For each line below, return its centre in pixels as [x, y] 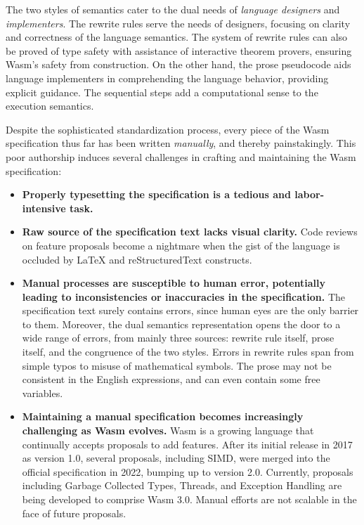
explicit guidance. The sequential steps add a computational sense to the [162, 92]
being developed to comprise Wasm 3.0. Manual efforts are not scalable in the [189, 499]
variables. [43, 393]
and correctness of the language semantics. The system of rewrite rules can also [177, 37]
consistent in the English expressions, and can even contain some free [171, 379]
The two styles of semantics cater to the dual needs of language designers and [173, 9]
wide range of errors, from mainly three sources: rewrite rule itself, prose [178, 338]
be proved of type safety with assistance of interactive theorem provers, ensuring [179, 50]
